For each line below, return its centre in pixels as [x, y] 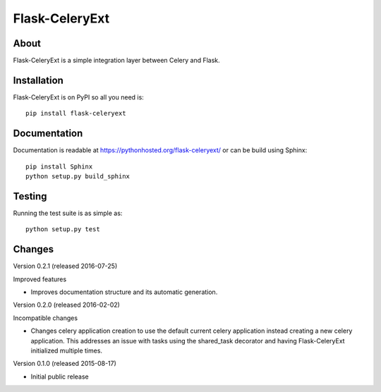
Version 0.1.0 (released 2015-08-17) [65, 364]
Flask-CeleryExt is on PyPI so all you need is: [78, 97]
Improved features [40, 279]
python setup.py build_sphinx [78, 177]
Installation [38, 80]
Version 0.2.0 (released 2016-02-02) [66, 305]
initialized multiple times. [66, 350]
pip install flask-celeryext [76, 114]
